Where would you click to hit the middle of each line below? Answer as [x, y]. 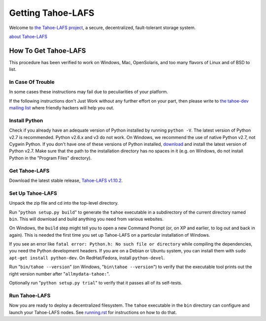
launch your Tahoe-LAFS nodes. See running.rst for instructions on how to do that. [93, 312]
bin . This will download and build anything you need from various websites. [86, 219]
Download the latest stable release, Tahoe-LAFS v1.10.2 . [66, 180]
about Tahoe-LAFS [28, 36]
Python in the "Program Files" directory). [50, 158]
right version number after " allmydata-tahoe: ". [60, 274]
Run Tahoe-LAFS [30, 295]
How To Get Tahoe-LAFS [48, 51]
